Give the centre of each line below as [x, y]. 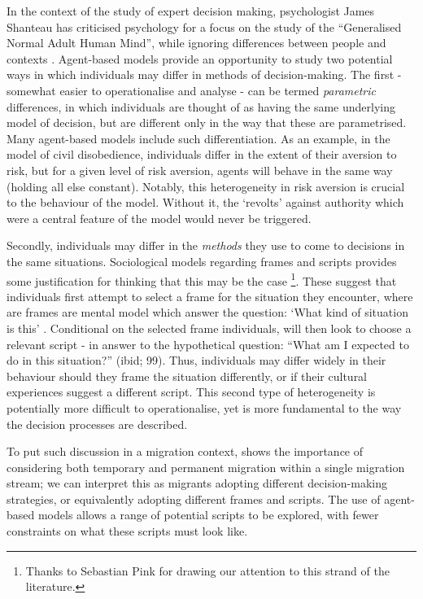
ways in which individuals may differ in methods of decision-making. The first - [204, 74]
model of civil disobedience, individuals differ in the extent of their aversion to [202, 154]
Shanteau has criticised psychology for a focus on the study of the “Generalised [204, 26]
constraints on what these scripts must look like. [127, 531]
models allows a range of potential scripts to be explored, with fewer [208, 515]
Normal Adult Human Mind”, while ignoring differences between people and [196, 43]
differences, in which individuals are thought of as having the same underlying [201, 106]
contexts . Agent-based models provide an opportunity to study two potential [200, 58]
